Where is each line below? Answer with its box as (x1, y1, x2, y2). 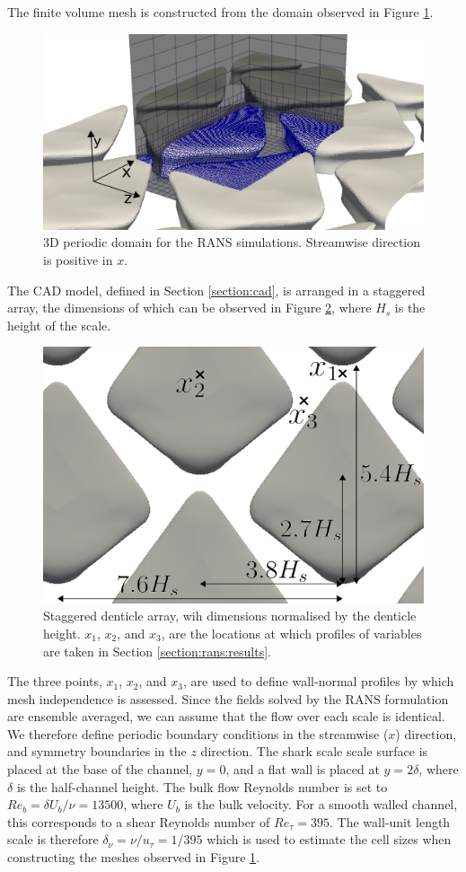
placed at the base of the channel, (7, 760, 193, 779)
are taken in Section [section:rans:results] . (43, 641, 272, 660)
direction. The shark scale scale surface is (200, 742, 428, 761)
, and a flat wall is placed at (225, 760, 380, 779)
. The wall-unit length (329, 812, 451, 831)
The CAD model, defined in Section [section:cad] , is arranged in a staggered (7, 280, 426, 299)
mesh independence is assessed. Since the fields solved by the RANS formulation (7, 689, 449, 708)
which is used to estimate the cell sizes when (207, 830, 452, 849)
